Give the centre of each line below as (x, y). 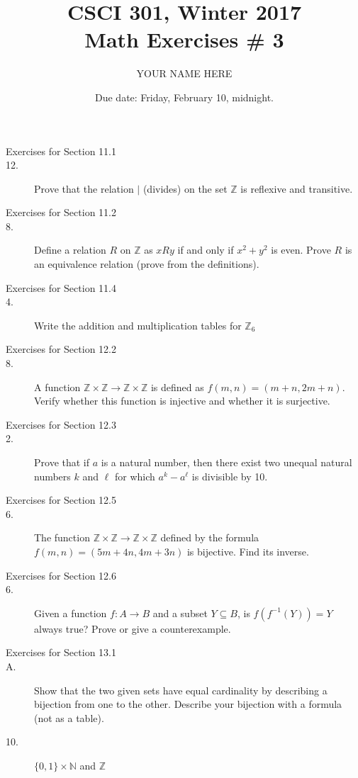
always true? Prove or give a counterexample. (133, 628)
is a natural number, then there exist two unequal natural (226, 462)
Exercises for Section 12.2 (61, 349)
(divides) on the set (185, 188)
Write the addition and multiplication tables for (138, 325)
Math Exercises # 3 (184, 39)
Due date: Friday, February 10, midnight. (184, 97)
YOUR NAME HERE (184, 73)
